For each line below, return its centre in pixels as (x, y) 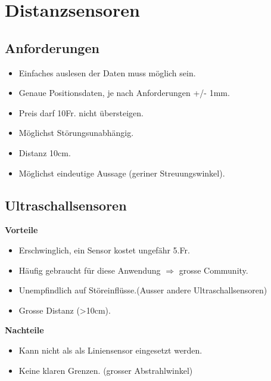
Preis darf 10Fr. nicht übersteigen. (81, 112)
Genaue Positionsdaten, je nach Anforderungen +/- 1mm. (124, 93)
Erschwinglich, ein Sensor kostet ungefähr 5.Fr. (104, 250)
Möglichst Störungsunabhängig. (76, 133)
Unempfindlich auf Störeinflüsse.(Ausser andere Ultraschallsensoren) (143, 290)
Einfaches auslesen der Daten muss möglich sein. (107, 72)
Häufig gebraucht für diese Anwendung (90, 270)
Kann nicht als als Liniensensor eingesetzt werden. (110, 350)
